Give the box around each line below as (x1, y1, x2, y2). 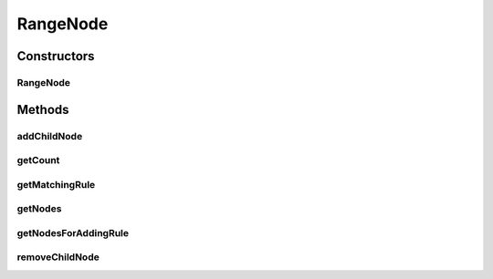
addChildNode (16, 129, 83, 142)
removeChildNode (16, 251, 100, 263)
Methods (16, 101, 69, 118)
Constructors (16, 48, 95, 64)
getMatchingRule (16, 178, 96, 191)
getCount (16, 154, 60, 167)
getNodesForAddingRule (16, 226, 130, 239)
